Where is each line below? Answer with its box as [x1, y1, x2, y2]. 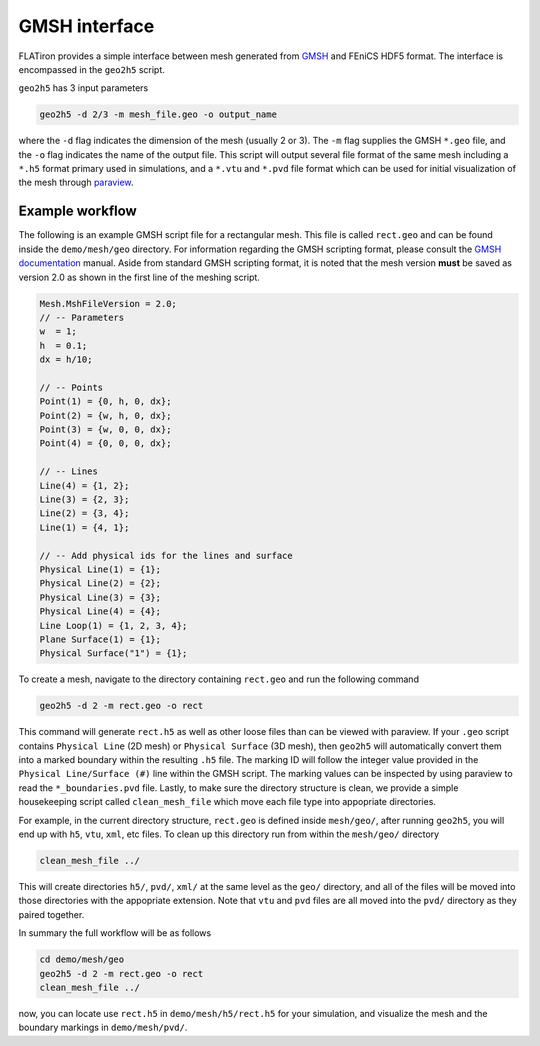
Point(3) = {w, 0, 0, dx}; [39, 424, 172, 435]
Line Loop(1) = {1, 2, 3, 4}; [39, 620, 188, 631]
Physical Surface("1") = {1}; [39, 648, 188, 659]
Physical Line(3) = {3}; [39, 591, 162, 603]
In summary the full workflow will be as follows [18, 927, 212, 939]
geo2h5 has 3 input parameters [18, 82, 149, 94]
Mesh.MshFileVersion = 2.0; [39, 298, 177, 309]
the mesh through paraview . [18, 176, 134, 189]
